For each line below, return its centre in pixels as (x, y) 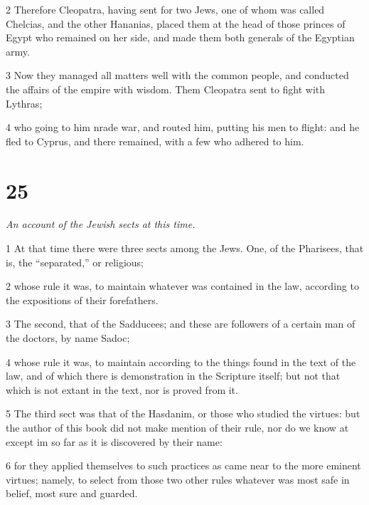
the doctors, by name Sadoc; (68, 338)
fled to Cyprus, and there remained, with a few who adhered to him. (155, 141)
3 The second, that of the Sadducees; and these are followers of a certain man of (181, 324)
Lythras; (24, 103)
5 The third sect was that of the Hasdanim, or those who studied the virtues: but (183, 413)
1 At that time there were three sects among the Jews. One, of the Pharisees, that (185, 248)
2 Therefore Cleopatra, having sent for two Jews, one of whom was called (165, 9)
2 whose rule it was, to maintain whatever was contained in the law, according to (182, 286)
